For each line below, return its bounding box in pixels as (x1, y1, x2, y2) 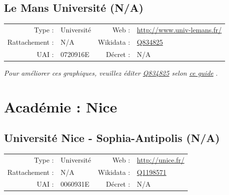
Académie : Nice (4, 96, 117, 116)
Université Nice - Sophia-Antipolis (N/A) (4, 130, 220, 145)
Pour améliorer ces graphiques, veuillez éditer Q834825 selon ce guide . (4, 67, 218, 78)
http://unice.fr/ (137, 154, 185, 165)
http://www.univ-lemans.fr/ (137, 24, 222, 34)
